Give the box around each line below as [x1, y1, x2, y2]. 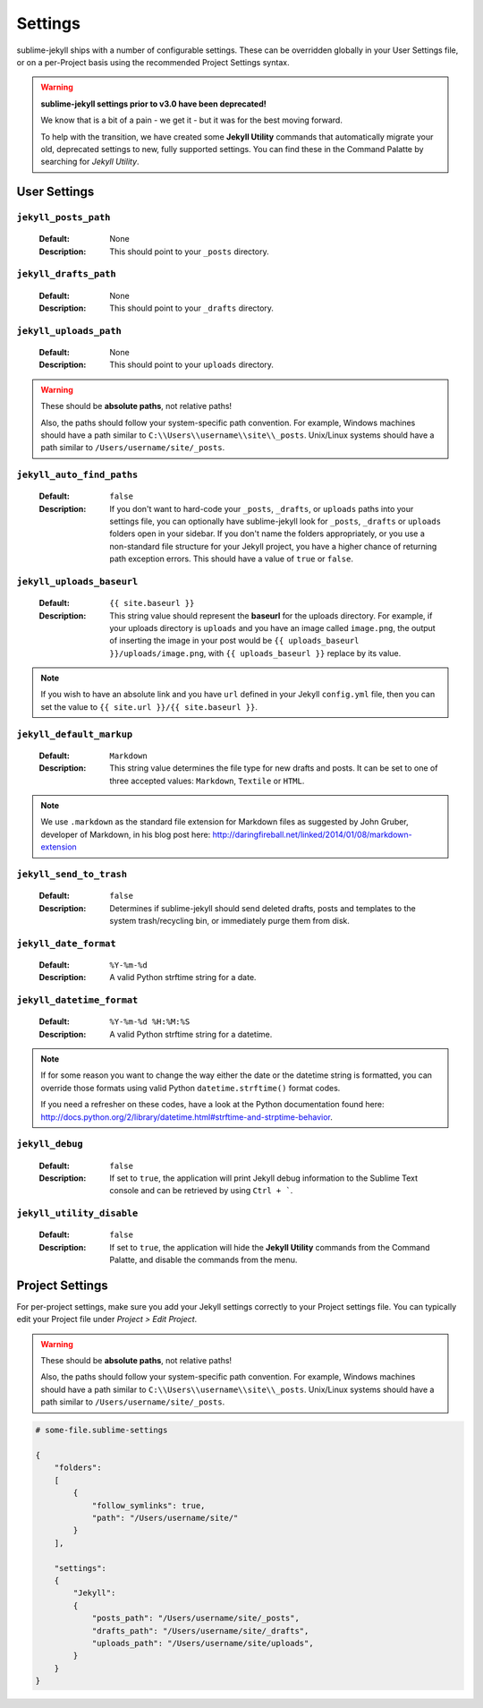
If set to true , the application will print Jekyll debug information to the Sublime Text [109, 1173, 419, 1183]
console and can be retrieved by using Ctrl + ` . [109, 1185, 293, 1196]
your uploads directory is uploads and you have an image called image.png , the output [109, 622, 436, 633]
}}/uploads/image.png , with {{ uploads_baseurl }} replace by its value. [109, 647, 402, 658]
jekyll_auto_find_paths [16, 469, 139, 481]
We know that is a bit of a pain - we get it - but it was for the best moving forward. [40, 115, 343, 125]
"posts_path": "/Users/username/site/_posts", [91, 1613, 300, 1624]
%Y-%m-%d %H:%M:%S [109, 1017, 191, 1027]
